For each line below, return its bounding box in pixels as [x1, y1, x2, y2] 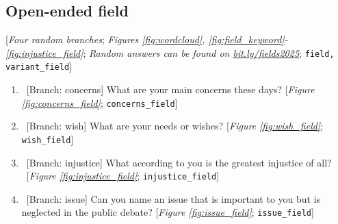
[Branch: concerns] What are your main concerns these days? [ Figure [26, 82, 315, 97]
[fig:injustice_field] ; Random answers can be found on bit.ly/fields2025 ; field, [5, 45, 335, 60]
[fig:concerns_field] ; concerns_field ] [21, 95, 178, 110]
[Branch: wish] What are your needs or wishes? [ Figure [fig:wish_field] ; [26, 119, 324, 133]
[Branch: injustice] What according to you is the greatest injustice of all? [26, 155, 332, 169]
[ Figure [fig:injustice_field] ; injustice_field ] [26, 169, 220, 183]
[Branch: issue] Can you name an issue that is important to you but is [26, 191, 321, 206]
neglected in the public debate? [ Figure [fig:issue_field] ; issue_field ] [21, 205, 314, 219]
